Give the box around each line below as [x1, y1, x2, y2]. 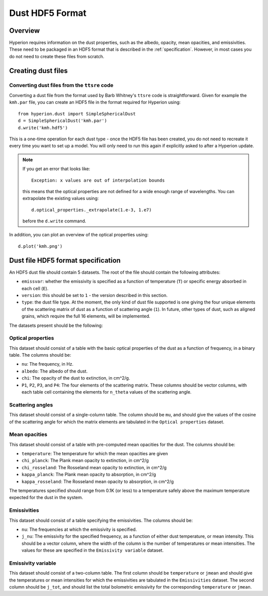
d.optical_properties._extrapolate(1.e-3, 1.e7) [31, 207, 152, 212]
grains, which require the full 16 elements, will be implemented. [21, 313, 151, 319]
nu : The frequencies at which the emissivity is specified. [21, 526, 137, 532]
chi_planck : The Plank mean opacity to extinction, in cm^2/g [21, 458, 149, 464]
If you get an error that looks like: [22, 166, 90, 172]
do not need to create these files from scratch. [9, 53, 104, 59]
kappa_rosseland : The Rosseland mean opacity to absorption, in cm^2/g [21, 478, 174, 485]
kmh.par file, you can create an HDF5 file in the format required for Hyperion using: [9, 99, 181, 105]
